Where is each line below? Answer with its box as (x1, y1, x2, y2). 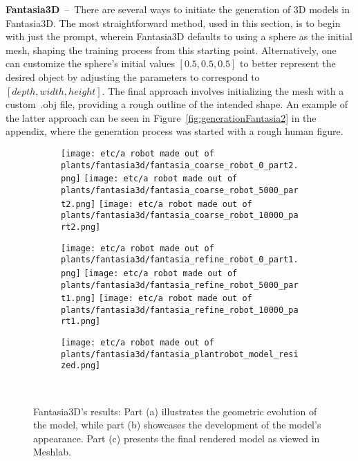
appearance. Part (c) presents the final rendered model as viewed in (33, 431, 320, 445)
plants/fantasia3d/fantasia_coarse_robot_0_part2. (61, 160, 299, 170)
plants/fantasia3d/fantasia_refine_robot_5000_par (61, 280, 299, 290)
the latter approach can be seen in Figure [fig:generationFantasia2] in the (6, 110, 317, 125)
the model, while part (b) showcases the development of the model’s (33, 417, 321, 432)
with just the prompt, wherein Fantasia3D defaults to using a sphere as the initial (6, 29, 352, 44)
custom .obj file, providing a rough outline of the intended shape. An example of (6, 97, 348, 111)
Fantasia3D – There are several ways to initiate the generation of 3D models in (6, 2, 350, 16)
